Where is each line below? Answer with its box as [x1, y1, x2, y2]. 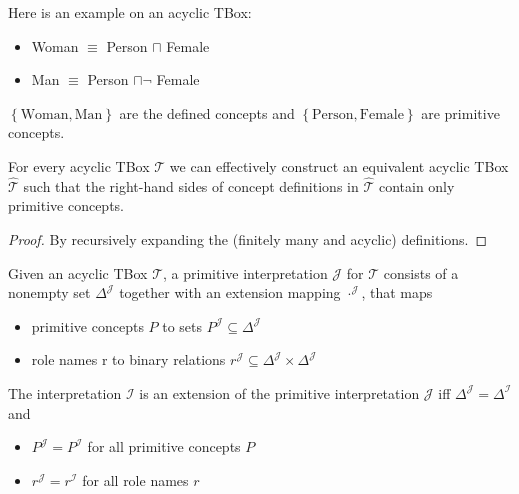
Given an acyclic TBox [8, 262, 148, 283]
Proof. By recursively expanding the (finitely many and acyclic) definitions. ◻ [8, 228, 488, 249]
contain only [378, 175, 455, 196]
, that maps [361, 282, 433, 303]
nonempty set [8, 282, 91, 303]
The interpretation [8, 382, 122, 403]
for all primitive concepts [87, 436, 241, 457]
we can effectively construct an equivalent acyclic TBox [169, 155, 509, 176]
